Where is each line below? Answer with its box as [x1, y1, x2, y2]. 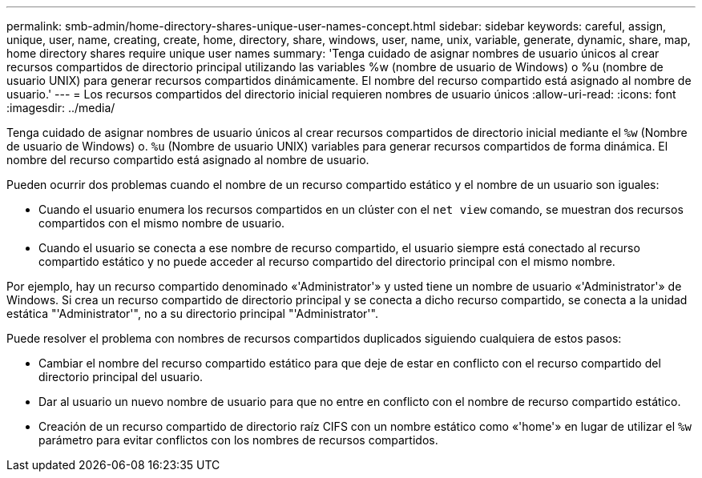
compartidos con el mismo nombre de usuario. [38, 216, 285, 230]
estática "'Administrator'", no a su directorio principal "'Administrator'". [6, 307, 378, 320]
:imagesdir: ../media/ [6, 101, 115, 114]
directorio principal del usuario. [38, 370, 204, 384]
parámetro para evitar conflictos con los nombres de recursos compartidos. [38, 433, 438, 447]
